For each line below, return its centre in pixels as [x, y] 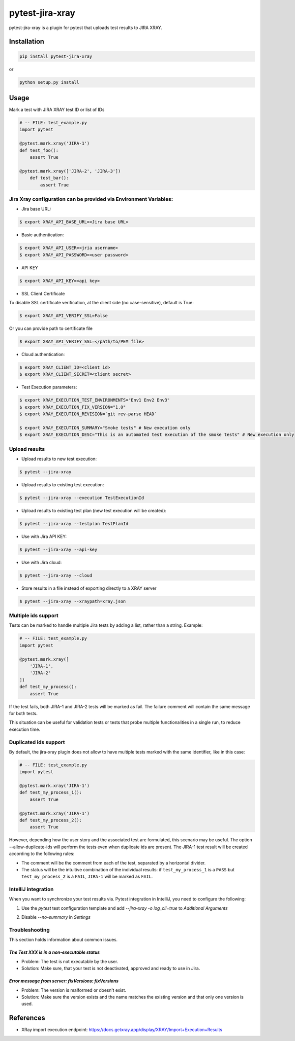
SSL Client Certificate [43, 293]
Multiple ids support [34, 615]
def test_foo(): [39, 150]
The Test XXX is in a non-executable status [55, 952]
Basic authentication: [43, 235]
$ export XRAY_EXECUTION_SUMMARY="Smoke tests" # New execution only [105, 428]
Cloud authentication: [43, 354]
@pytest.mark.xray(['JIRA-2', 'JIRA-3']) [70, 171]
